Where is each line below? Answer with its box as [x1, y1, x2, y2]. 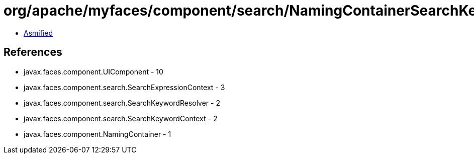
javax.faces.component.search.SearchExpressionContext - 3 [24, 83, 225, 92]
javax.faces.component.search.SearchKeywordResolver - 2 [24, 98, 220, 107]
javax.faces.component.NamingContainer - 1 [24, 129, 171, 138]
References [4, 46, 62, 59]
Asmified [24, 28, 53, 37]
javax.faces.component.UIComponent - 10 [24, 67, 163, 76]
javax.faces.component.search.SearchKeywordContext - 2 [24, 114, 218, 123]
